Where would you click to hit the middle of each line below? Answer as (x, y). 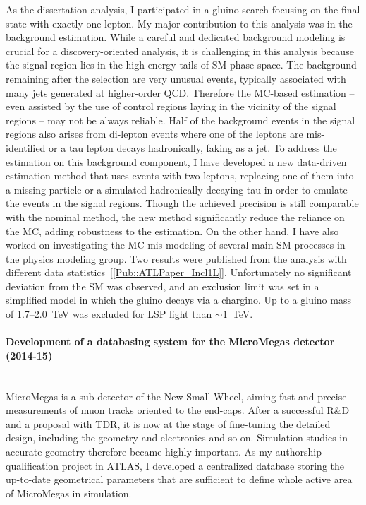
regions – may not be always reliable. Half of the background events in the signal (181, 120)
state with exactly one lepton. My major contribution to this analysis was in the (179, 23)
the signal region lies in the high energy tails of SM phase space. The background (181, 65)
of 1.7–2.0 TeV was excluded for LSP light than (109, 314)
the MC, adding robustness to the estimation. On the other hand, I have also (172, 231)
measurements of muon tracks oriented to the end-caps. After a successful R (170, 410)
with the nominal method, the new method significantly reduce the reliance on (175, 216)
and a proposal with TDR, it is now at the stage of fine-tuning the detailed (168, 423)
